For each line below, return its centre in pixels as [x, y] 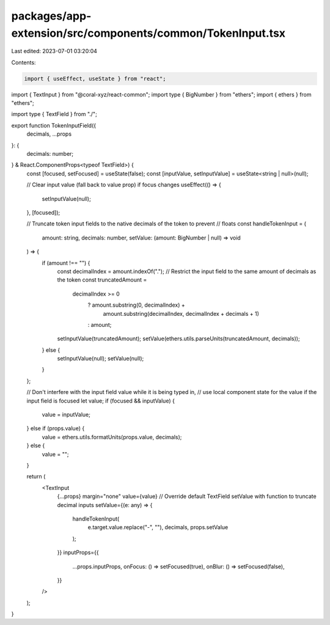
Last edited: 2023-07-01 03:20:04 [54, 51]
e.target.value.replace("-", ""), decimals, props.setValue [158, 527]
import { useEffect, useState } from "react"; [95, 79]
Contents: [24, 62]
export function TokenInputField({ [54, 125]
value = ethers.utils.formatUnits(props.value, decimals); [112, 437]
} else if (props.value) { [56, 428]
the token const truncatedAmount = [102, 280]
